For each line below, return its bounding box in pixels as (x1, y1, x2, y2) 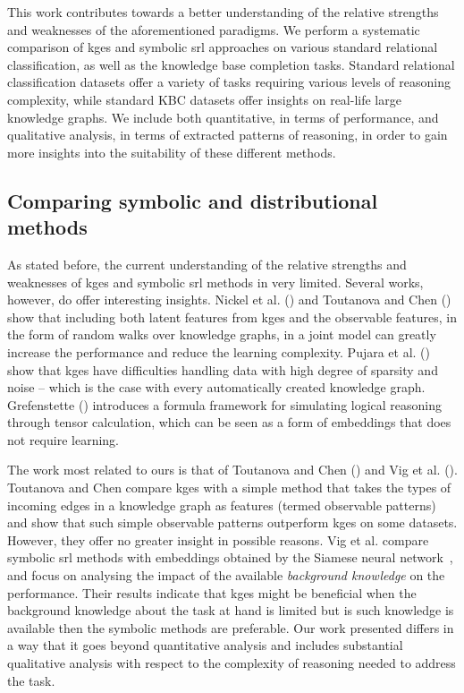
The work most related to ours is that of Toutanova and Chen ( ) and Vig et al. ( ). (7, 460, 458, 479)
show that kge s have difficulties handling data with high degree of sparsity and (7, 360, 438, 379)
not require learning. (7, 430, 119, 449)
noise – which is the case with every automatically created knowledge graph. (7, 378, 426, 397)
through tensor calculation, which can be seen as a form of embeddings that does (7, 413, 451, 432)
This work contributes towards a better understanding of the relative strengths (7, 3, 439, 21)
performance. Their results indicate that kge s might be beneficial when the (7, 583, 417, 602)
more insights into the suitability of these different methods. (7, 142, 336, 161)
